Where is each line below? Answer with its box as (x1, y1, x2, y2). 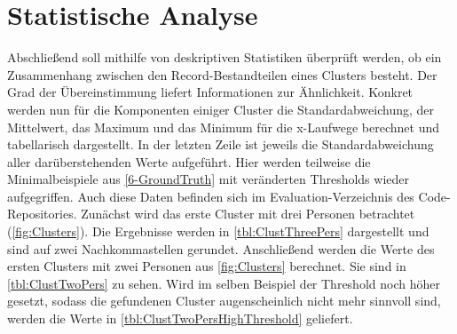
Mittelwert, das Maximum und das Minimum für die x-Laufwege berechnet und (7, 117, 439, 136)
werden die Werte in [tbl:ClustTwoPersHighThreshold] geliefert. (7, 309, 353, 328)
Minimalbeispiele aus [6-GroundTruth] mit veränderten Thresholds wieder (7, 170, 409, 188)
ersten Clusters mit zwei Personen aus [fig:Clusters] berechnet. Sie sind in (7, 257, 406, 275)
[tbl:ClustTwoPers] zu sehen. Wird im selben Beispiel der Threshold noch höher (7, 274, 440, 292)
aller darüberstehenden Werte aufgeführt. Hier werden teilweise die (7, 152, 371, 171)
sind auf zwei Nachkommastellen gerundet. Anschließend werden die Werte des (7, 239, 435, 258)
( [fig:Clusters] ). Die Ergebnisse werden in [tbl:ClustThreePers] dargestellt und (7, 222, 429, 241)
